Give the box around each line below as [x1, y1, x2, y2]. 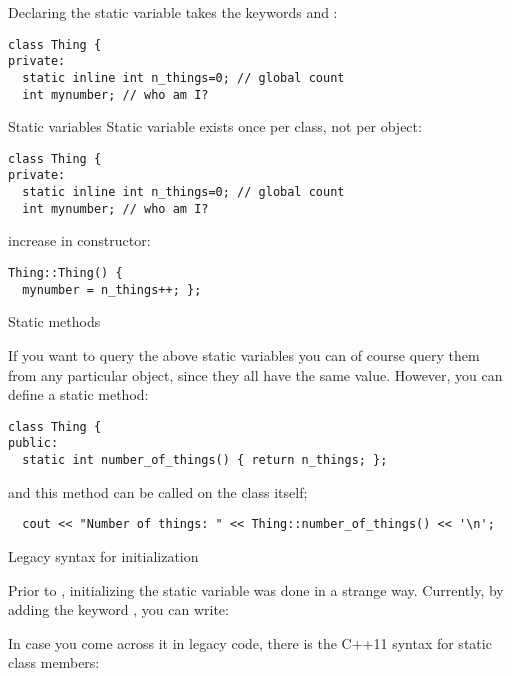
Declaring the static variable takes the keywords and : [8, 2, 338, 22]
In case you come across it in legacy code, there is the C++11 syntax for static [8, 632, 492, 653]
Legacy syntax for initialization [8, 545, 199, 566]
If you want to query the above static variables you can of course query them [8, 344, 480, 365]
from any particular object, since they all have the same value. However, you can [8, 364, 503, 385]
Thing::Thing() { [8, 266, 123, 281]
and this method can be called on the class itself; [8, 481, 308, 502]
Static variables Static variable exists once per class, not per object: [8, 116, 422, 137]
